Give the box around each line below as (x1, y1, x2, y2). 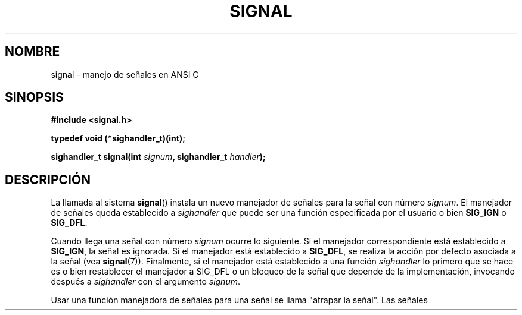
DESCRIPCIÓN (5, 172, 91, 187)
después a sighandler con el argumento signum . (51, 276, 240, 287)
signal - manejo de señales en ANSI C (51, 69, 199, 80)
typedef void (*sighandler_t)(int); (51, 133, 185, 144)
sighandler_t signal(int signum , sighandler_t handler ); (51, 152, 266, 162)
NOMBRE (5, 44, 60, 59)
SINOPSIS (5, 90, 64, 105)
